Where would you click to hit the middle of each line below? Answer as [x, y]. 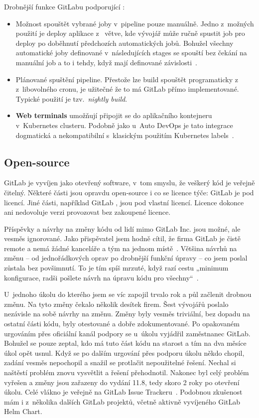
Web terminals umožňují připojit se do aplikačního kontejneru [114, 115]
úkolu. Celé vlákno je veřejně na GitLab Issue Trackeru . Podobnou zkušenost [123, 392]
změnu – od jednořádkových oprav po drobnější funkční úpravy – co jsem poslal [126, 258]
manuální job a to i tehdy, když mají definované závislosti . [106, 62]
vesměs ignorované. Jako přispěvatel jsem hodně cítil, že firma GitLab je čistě [122, 238]
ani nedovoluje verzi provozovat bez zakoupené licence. [87, 212]
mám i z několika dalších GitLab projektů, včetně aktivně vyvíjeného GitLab [122, 401]
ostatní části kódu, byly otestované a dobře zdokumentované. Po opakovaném [122, 324]
